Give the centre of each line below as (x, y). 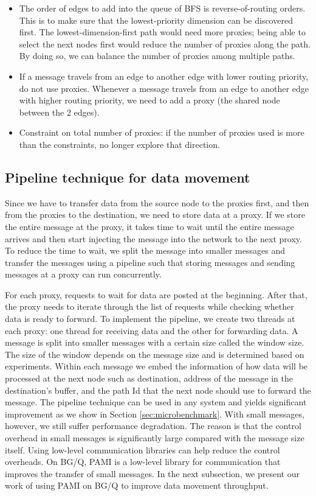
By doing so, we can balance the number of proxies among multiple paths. (157, 56)
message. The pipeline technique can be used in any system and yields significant (156, 402)
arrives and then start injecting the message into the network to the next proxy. (153, 238)
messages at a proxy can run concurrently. (83, 274)
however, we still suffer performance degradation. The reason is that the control (153, 426)
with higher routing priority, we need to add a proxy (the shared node (149, 100)
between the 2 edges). (59, 112)
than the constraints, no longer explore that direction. (119, 144)
